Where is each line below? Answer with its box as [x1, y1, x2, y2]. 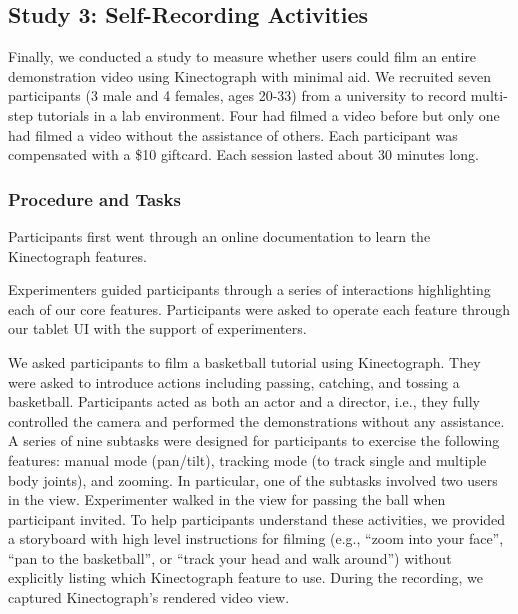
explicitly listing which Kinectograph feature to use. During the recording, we [8, 567, 484, 588]
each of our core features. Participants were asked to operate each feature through [8, 298, 510, 319]
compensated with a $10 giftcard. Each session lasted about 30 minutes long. [8, 144, 479, 165]
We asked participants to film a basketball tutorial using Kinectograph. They [8, 351, 481, 372]
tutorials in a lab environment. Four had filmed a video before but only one [37, 104, 500, 125]
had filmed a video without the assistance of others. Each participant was [8, 124, 458, 145]
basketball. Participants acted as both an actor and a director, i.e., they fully [8, 391, 480, 412]
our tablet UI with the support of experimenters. [8, 318, 307, 339]
